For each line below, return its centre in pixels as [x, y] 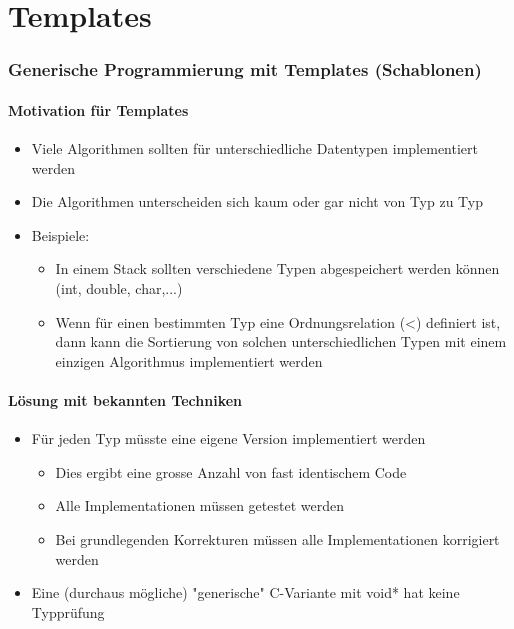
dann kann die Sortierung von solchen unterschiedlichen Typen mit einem [281, 341]
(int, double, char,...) [119, 287]
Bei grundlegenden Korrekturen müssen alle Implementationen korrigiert [277, 538]
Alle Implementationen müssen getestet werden [199, 505]
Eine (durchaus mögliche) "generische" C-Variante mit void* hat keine [245, 592]
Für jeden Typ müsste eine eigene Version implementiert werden [228, 438]
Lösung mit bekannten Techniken [125, 399]
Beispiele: [60, 234]
